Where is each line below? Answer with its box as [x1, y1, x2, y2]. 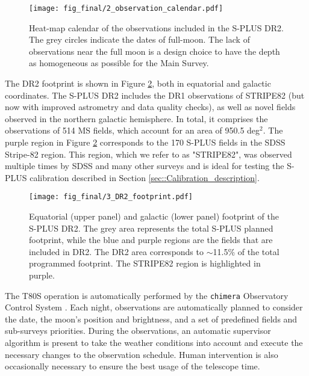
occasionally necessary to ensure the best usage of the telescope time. [5, 360, 260, 372]
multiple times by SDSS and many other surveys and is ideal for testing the [5, 159, 284, 172]
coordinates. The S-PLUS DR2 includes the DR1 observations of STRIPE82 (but [5, 88, 305, 101]
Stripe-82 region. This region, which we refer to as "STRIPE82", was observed [5, 147, 292, 160]
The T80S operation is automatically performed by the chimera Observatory [5, 289, 289, 301]
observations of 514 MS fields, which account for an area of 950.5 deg [5, 124, 260, 137]
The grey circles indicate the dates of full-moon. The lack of [29, 33, 250, 46]
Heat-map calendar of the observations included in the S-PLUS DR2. [29, 21, 284, 34]
